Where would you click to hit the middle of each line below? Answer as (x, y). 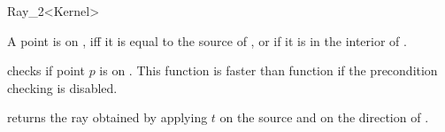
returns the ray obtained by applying (107, 117)
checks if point (46, 70)
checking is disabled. (62, 87)
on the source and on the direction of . (324, 117)
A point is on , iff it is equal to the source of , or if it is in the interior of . (207, 40)
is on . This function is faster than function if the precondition (269, 70)
